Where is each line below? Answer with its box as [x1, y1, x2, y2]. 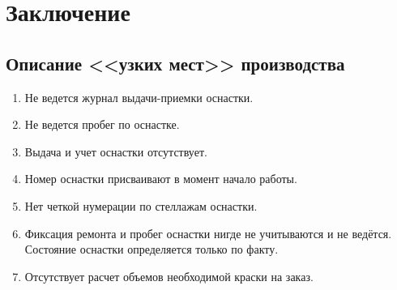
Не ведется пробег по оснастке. [24, 116, 180, 133]
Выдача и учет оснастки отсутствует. [24, 143, 207, 160]
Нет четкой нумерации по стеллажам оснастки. [24, 197, 258, 214]
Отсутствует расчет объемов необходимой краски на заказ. [24, 267, 314, 284]
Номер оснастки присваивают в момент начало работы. [24, 170, 297, 187]
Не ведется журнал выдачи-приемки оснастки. [24, 88, 254, 105]
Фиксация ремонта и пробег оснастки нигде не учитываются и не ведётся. [24, 224, 392, 241]
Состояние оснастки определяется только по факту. [24, 241, 279, 258]
